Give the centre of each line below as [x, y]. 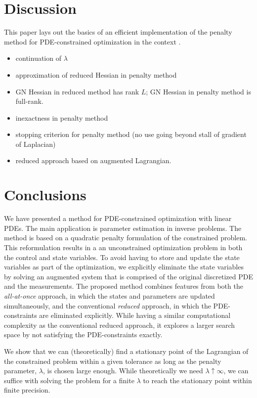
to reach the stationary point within [197, 380]
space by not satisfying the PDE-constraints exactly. [83, 334]
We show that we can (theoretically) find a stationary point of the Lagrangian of [126, 351]
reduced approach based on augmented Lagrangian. [93, 160]
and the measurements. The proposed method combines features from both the [124, 286]
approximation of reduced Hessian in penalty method [96, 74]
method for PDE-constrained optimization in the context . [92, 41]
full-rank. [29, 101]
